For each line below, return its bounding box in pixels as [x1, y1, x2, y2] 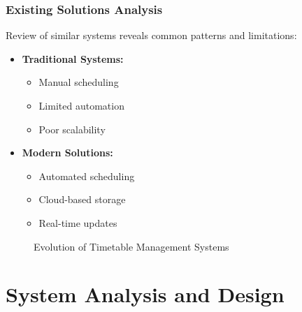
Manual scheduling [38, 75, 119, 89]
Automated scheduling [38, 168, 135, 183]
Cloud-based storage [38, 192, 126, 207]
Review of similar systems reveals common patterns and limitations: [6, 28, 297, 43]
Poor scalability [38, 121, 106, 136]
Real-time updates [38, 215, 117, 230]
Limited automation [38, 98, 124, 112]
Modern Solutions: [22, 145, 113, 160]
